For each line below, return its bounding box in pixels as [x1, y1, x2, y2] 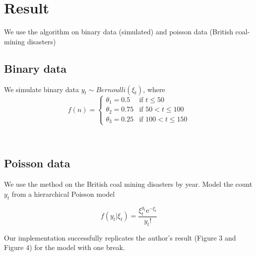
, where [143, 84, 165, 94]
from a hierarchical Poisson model [11, 188, 115, 199]
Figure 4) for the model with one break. [4, 242, 125, 253]
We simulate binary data [4, 84, 79, 94]
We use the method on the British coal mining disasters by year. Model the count [4, 179, 253, 189]
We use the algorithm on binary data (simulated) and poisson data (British [4, 26, 233, 37]
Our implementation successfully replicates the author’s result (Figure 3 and [4, 232, 236, 243]
